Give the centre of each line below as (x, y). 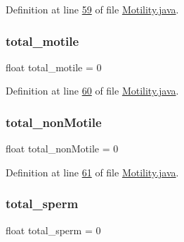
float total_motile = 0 (54, 67)
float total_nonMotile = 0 (62, 149)
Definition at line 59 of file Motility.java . (92, 9)
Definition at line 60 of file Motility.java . (92, 91)
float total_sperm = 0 (53, 230)
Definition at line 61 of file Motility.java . (92, 172)
